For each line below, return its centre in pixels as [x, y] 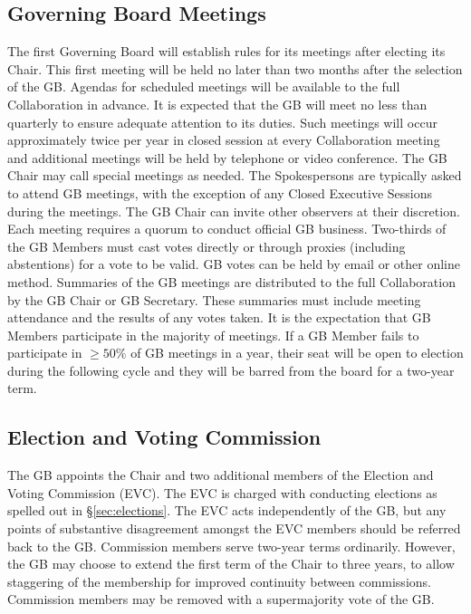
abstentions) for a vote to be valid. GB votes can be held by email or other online [234, 264]
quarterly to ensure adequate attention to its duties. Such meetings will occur [222, 122]
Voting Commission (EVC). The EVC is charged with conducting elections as [222, 492]
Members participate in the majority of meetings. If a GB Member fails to [213, 335]
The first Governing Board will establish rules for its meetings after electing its [226, 51]
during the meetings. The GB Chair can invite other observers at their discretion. [234, 211]
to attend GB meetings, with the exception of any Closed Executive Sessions [220, 192]
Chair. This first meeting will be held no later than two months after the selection [235, 68]
